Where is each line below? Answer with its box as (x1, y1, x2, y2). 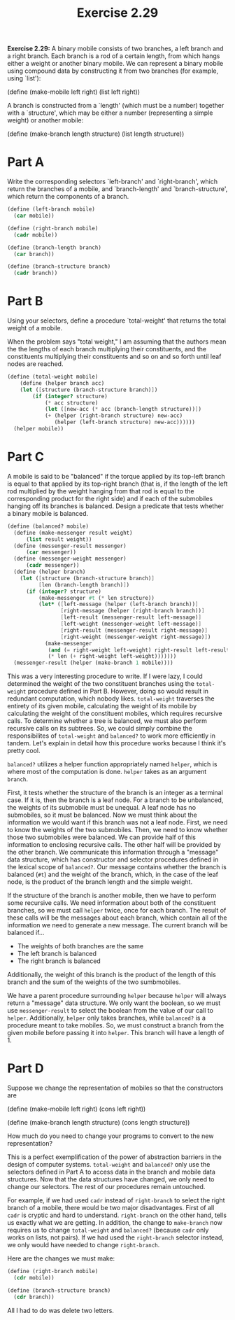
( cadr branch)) (13, 269, 58, 277)
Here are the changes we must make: (7, 1254, 115, 1263)
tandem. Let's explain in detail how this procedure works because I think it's (7, 739, 226, 747)
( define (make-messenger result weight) (13, 529, 133, 536)
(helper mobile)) (13, 426, 64, 433)
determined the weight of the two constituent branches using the (7, 680, 194, 688)
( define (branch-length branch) (7, 244, 101, 251)
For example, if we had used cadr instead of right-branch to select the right (7, 1196, 225, 1205)
